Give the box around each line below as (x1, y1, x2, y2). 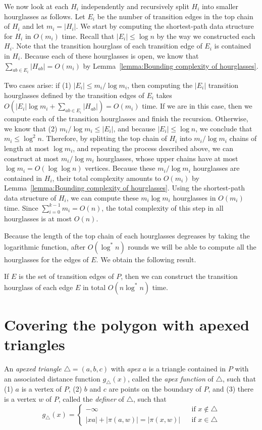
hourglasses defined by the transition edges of (4, 89, 144, 100)
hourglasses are (193, 163, 240, 173)
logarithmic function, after (4, 241, 86, 252)
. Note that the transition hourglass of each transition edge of (12, 40, 202, 51)
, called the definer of (58, 394, 124, 404)
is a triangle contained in (148, 363, 226, 374)
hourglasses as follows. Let (4, 11, 85, 21)
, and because (113, 123, 155, 133)
